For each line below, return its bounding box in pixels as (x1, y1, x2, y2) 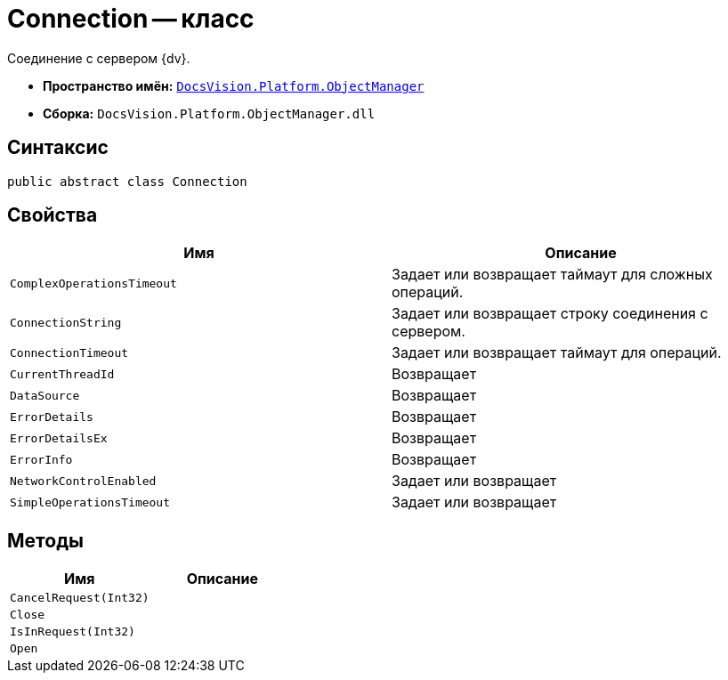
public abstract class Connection (7, 174, 247, 189)
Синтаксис (7, 136, 109, 159)
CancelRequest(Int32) (10, 591, 150, 605)
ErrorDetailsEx (10, 431, 108, 445)
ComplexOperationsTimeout (10, 276, 177, 290)
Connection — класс (7, 4, 255, 34)
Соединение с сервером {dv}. (7, 50, 190, 66)
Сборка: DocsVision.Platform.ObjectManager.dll (43, 105, 376, 121)
